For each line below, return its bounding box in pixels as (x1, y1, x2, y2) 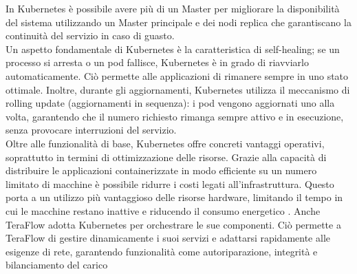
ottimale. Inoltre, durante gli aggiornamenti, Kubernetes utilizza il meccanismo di (6, 82, 350, 96)
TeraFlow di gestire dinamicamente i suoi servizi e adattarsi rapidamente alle (6, 231, 330, 245)
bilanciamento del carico (6, 257, 108, 272)
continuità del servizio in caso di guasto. (6, 28, 175, 43)
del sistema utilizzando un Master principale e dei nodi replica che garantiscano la (6, 14, 351, 29)
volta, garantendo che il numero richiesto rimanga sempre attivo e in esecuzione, (6, 109, 344, 123)
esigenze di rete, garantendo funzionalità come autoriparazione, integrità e (6, 244, 318, 258)
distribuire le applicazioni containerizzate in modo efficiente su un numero (6, 163, 317, 178)
